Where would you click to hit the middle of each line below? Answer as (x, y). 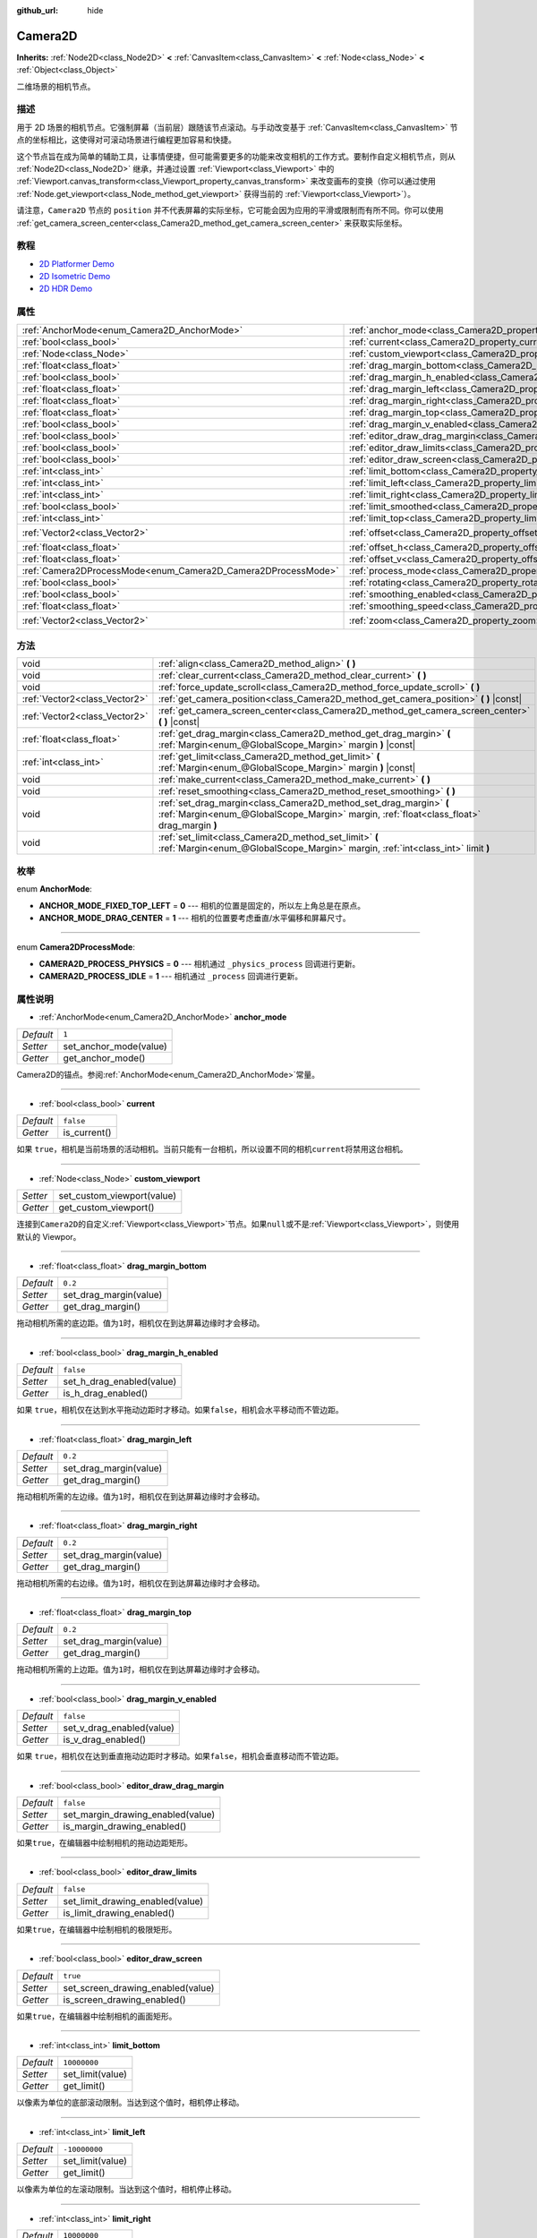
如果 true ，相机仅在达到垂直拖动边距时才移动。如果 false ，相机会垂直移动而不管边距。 (180, 1756)
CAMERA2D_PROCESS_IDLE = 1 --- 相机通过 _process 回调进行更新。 (171, 977)
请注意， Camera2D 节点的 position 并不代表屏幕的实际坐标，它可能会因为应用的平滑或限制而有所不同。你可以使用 (230, 210)
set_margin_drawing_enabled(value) (139, 1815)
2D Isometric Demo (75, 277)
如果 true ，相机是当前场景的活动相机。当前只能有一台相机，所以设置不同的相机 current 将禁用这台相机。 (212, 1149)
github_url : (37, 10)
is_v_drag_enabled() (105, 1739)
